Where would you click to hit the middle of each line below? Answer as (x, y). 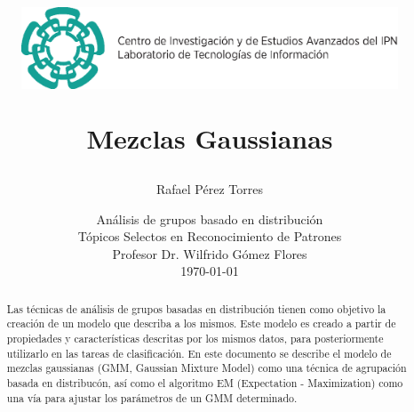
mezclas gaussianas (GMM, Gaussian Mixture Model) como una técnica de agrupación (207, 368)
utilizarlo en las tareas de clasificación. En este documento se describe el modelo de (199, 353)
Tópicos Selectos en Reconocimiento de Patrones (210, 236)
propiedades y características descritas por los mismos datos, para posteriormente (195, 339)
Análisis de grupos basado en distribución (210, 218)
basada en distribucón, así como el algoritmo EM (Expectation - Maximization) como (205, 383)
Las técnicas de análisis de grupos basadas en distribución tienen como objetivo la (196, 308)
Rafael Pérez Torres (210, 189)
